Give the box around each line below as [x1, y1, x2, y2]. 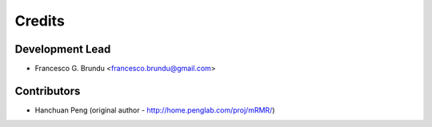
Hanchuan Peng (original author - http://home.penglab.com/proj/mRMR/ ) [34, 105, 275, 115]
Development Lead [14, 42, 111, 56]
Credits [14, 12, 66, 30]
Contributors [14, 84, 81, 97]
